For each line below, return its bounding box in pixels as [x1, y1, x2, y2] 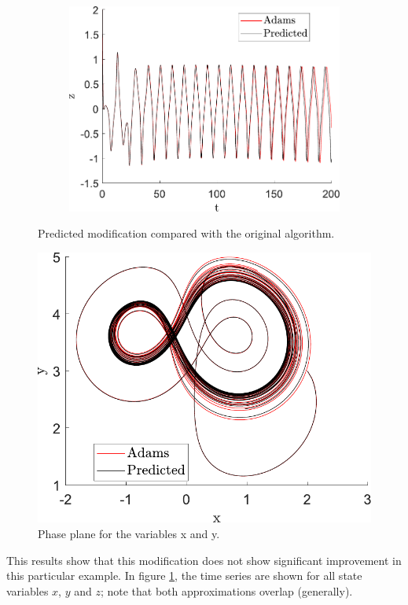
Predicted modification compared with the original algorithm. [38, 225, 335, 242]
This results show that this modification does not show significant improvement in [6, 552, 402, 568]
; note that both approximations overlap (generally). [100, 582, 353, 599]
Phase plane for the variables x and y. [38, 525, 220, 541]
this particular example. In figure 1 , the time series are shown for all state [6, 567, 362, 584]
